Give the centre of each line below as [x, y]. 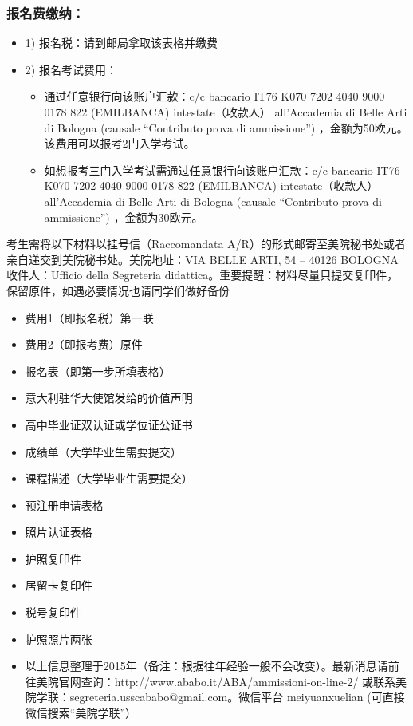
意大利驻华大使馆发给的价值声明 [109, 398]
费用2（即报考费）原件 [84, 344]
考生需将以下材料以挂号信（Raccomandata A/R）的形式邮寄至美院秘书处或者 [206, 244]
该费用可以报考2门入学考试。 [120, 143]
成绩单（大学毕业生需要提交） [103, 451]
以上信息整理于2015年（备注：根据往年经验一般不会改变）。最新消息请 [206, 666]
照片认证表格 [59, 532]
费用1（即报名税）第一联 [89, 317]
